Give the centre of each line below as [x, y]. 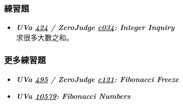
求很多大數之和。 [45, 37]
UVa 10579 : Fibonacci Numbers [73, 96]
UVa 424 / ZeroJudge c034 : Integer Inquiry [95, 27]
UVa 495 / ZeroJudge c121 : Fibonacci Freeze [97, 79]
